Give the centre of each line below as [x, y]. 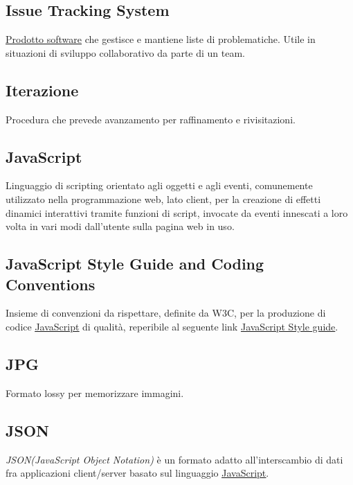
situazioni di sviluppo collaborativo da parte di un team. [126, 52]
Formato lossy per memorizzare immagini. [95, 393]
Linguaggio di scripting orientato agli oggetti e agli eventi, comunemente [159, 185]
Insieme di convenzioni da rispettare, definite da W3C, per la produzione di [166, 313]
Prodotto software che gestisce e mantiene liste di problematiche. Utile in [161, 39]
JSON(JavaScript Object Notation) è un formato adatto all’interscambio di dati [174, 459]
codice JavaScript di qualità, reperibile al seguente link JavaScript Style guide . [172, 326]
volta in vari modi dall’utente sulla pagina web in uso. [120, 226]
